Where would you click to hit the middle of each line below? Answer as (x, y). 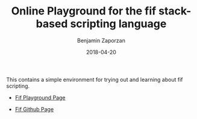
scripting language (118, 24)
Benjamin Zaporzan (101, 40)
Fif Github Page (34, 109)
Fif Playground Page (40, 97)
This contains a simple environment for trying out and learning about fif (95, 79)
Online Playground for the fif (84, 11)
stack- (175, 11)
